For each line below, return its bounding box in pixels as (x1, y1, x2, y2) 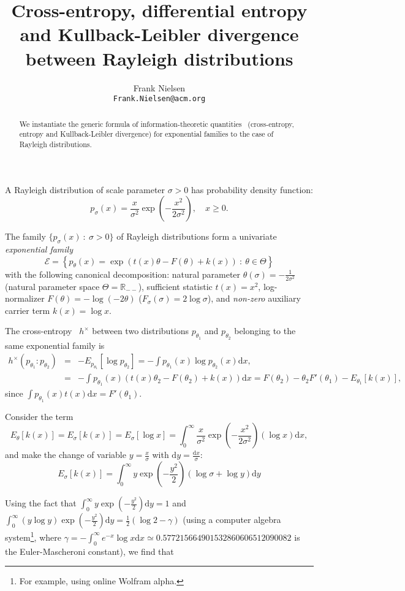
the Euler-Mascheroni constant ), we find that (5, 544, 174, 557)
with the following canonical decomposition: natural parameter (5, 267, 241, 280)
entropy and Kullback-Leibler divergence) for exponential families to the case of (19, 129, 274, 139)
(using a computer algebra (183, 513, 281, 526)
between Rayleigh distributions (25, 45, 293, 71)
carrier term (5, 303, 50, 316)
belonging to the (234, 324, 296, 337)
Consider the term (5, 410, 74, 422)
